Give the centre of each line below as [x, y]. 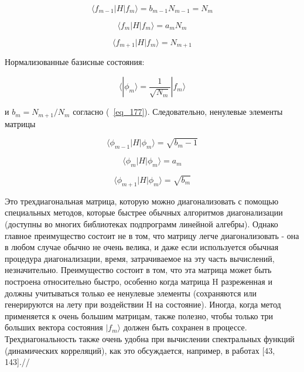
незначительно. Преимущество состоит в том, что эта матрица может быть [138, 270]
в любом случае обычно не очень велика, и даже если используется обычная [142, 247]
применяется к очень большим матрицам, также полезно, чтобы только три [139, 315]
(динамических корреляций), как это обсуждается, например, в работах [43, [140, 350]
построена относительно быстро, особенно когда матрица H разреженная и [139, 281]
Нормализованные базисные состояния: [75, 62]
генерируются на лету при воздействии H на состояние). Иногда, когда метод [143, 304]
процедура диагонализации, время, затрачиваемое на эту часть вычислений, [140, 258]
